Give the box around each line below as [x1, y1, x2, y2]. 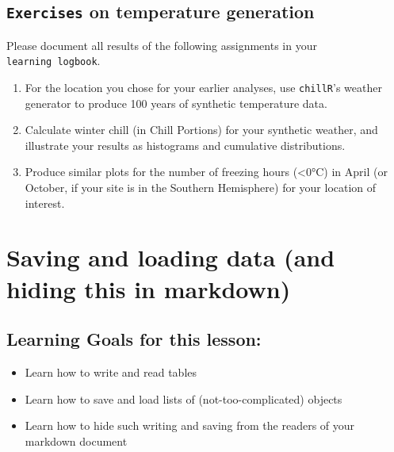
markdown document [25, 432, 128, 449]
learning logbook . [6, 52, 101, 69]
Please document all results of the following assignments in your [6, 36, 317, 53]
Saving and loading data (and [6, 241, 335, 274]
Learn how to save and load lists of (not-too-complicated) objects [25, 390, 342, 407]
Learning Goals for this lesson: [6, 327, 262, 351]
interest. [25, 194, 65, 211]
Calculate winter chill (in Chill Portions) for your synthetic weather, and [25, 121, 378, 138]
